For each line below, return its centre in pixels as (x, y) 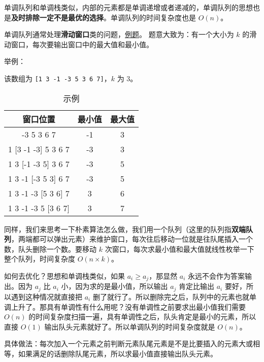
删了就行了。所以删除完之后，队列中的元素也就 (171, 296)
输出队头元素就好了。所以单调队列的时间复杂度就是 (130, 326)
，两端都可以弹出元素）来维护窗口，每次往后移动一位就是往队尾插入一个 (132, 239)
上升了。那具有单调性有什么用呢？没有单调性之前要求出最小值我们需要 (128, 306)
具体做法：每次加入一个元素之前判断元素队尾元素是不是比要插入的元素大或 (128, 343)
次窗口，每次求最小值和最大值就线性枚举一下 (179, 249)
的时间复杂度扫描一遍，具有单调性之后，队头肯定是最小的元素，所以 (142, 317)
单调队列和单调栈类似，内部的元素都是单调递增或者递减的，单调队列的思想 (128, 7)
